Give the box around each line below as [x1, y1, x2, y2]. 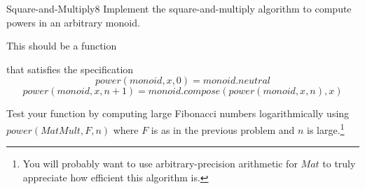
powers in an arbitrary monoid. [6, 15, 140, 29]
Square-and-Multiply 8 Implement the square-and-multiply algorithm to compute [6, 1, 352, 15]
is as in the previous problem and [151, 122, 295, 137]
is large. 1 [307, 120, 345, 137]
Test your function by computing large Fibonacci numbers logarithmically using [6, 106, 350, 121]
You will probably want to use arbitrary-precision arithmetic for [22, 156, 298, 171]
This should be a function [6, 38, 117, 53]
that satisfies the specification [6, 61, 134, 76]
